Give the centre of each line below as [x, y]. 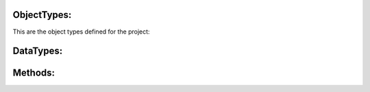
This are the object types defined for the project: [81, 32]
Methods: [34, 73]
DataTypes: [38, 51]
